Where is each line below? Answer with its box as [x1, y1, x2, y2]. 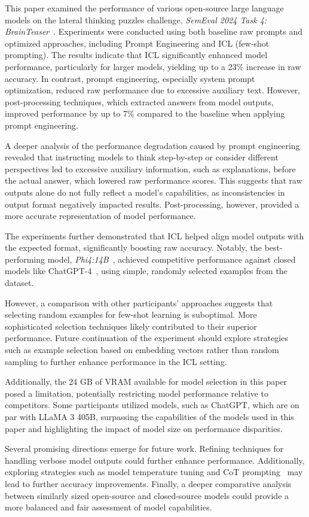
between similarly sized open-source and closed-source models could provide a [5, 489, 289, 501]
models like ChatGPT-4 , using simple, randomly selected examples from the [5, 264, 287, 277]
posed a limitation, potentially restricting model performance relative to [5, 387, 268, 399]
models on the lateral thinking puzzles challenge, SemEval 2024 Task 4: [5, 13, 267, 26]
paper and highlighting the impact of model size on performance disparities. [5, 422, 283, 434]
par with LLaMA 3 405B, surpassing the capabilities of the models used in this [5, 410, 294, 422]
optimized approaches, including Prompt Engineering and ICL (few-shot [5, 37, 270, 49]
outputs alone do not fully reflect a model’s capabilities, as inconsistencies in [5, 185, 285, 198]
